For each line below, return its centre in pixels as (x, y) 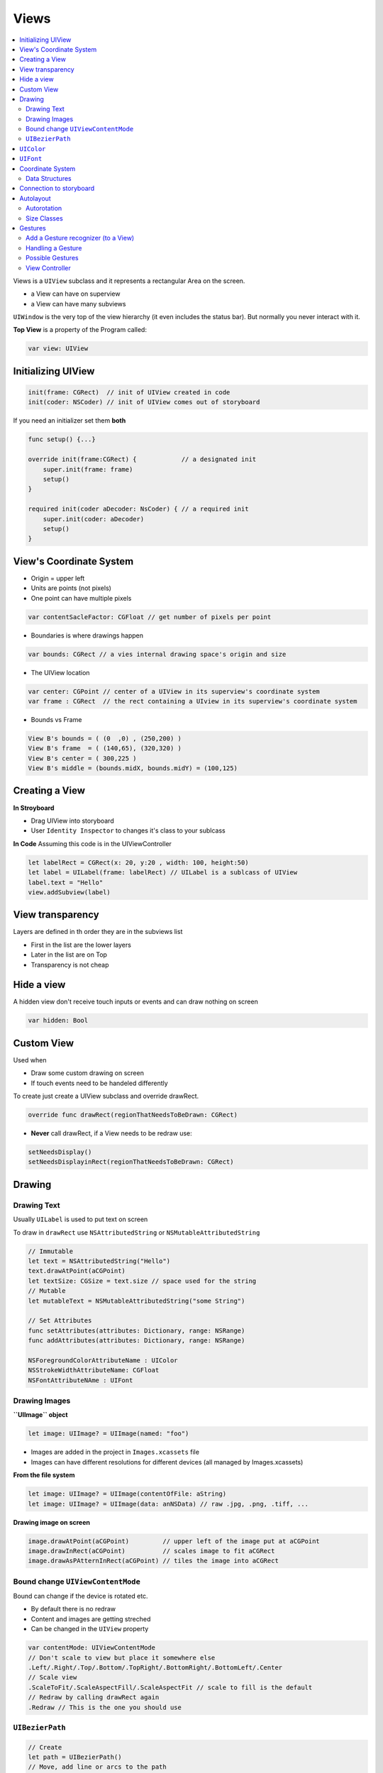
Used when (30, 1060)
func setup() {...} (62, 439)
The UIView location (60, 672)
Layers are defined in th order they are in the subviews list (98, 932)
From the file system (44, 1475)
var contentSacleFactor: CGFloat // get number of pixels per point (150, 617)
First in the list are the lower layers (81, 945)
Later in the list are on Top (69, 955)
